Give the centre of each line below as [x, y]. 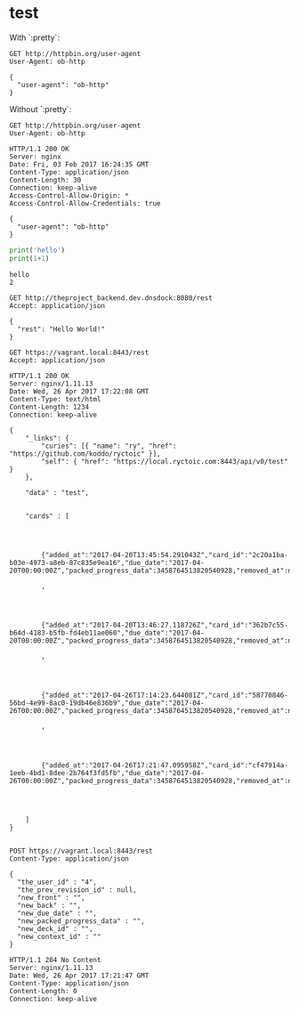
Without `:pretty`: [40, 109]
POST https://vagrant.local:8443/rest [81, 851]
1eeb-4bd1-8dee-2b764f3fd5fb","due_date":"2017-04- [107, 773]
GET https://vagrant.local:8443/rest [79, 352]
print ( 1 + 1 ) [29, 258]
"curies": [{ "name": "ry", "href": [109, 446]
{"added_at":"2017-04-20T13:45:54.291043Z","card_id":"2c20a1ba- [165, 555]
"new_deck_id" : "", [55, 928]
